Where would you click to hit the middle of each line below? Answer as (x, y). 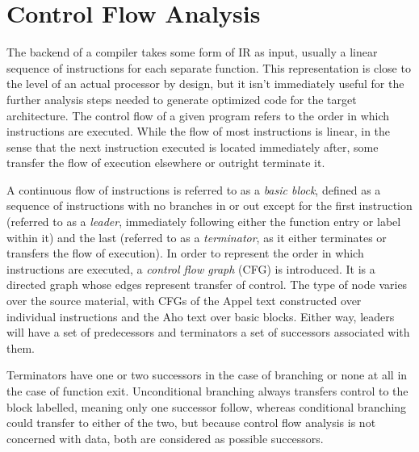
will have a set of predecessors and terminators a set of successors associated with (208, 332)
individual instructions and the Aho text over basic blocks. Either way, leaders (201, 316)
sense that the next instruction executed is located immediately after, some (193, 146)
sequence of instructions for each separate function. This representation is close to (209, 67)
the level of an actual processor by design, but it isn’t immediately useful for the (205, 84)
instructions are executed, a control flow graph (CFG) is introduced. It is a (191, 268)
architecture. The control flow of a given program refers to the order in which (198, 115)
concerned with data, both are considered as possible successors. (165, 438)
